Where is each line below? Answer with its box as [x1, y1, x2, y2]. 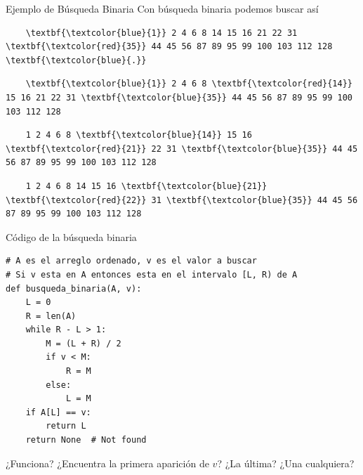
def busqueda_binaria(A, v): [6, 283, 142, 294]
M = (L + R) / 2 [46, 338, 121, 349]
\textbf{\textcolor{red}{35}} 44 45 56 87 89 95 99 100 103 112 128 [6, 41, 333, 52]
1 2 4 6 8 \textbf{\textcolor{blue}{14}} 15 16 [25, 130, 252, 141]
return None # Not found [25, 435, 147, 445]
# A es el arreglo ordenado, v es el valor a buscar [6, 256, 257, 266]
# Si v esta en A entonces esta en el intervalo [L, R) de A [6, 269, 298, 280]
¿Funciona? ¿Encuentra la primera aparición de [6, 455, 209, 470]
